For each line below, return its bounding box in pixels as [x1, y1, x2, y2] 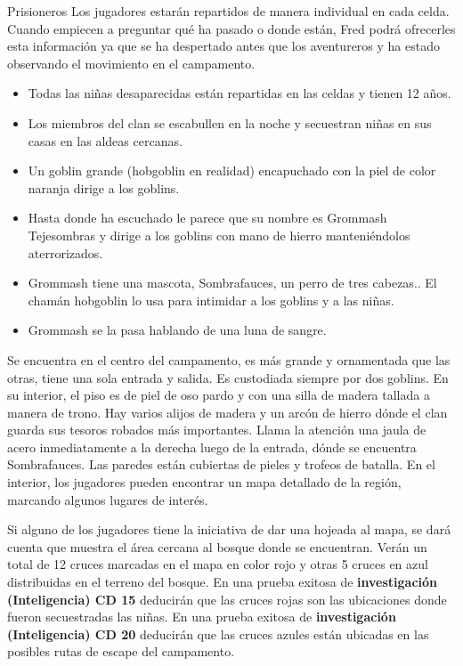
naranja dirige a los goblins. [28, 178, 180, 197]
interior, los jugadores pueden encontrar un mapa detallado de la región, [7, 473, 402, 491]
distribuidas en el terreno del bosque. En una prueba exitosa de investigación [7, 573, 438, 591]
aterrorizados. [28, 243, 103, 262]
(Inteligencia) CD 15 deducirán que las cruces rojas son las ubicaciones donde [7, 589, 447, 608]
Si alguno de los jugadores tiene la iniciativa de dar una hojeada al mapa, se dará [7, 520, 451, 539]
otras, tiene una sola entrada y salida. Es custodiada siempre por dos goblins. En [7, 368, 449, 386]
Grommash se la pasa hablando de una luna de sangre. [28, 321, 327, 339]
